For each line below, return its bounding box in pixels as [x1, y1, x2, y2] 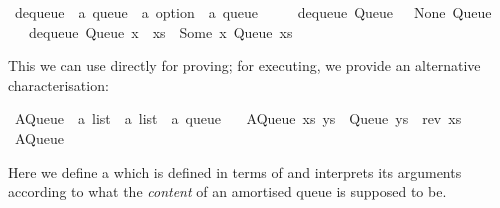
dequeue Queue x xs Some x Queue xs [28, 21, 293, 42]
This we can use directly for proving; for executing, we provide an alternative [8, 55, 481, 76]
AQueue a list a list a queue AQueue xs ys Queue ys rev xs [14, 108, 462, 129]
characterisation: [8, 74, 109, 95]
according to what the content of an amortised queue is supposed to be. [8, 181, 447, 202]
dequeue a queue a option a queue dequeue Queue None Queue [14, 2, 492, 22]
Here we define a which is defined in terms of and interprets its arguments [8, 161, 462, 182]
